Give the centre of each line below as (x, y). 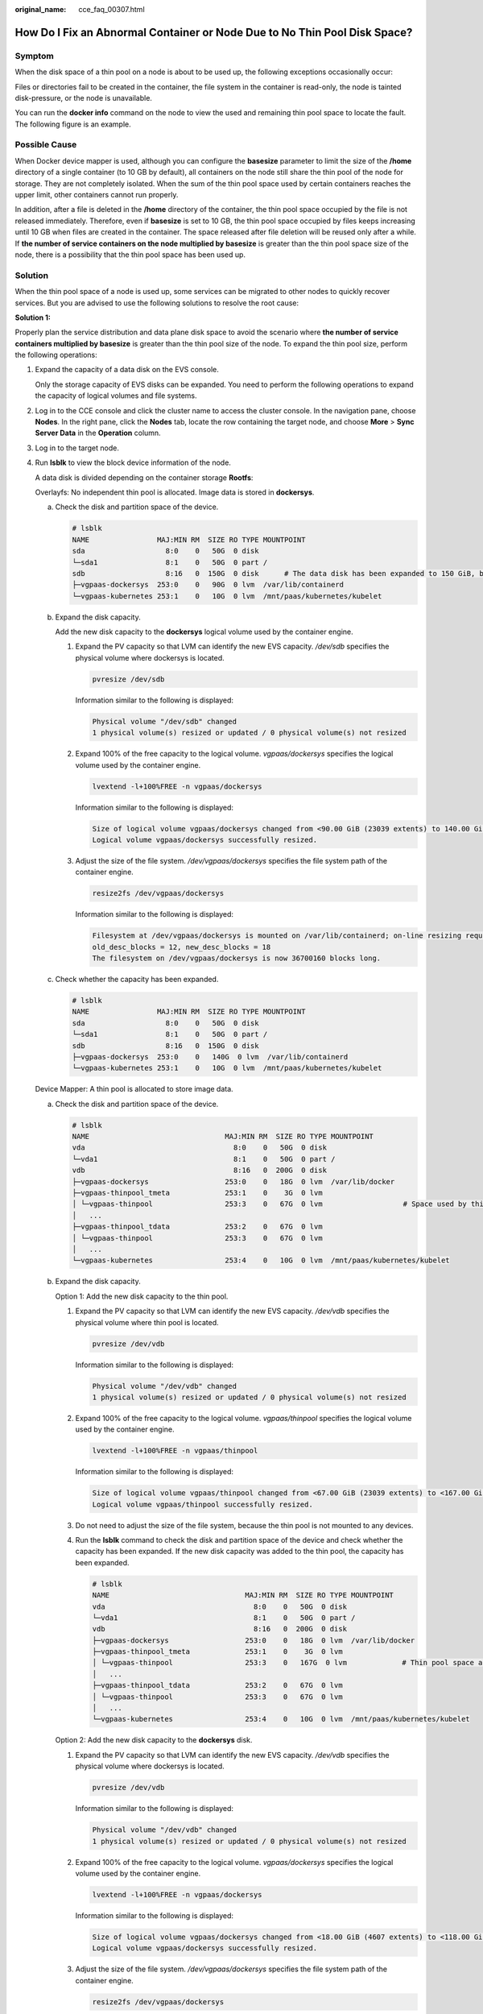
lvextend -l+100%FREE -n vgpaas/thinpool (175, 1451)
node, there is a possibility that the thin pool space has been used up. (130, 255)
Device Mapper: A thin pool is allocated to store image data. (134, 1089)
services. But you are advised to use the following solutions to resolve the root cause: (157, 303)
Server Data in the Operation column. (98, 433)
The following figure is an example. (73, 124)
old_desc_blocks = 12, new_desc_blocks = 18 (182, 947)
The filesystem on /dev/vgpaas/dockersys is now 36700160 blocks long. (237, 958)
